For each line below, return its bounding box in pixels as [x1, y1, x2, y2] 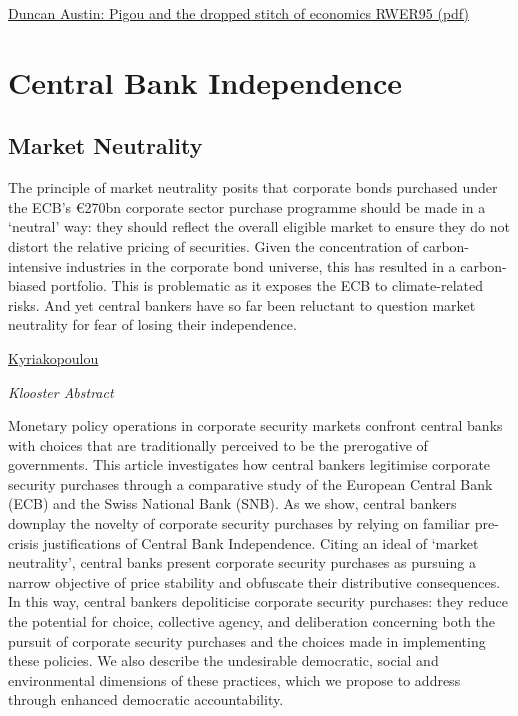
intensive [8, 255, 62, 276]
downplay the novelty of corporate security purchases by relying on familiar [8, 513, 471, 534]
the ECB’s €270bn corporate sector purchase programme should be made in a [8, 196, 486, 217]
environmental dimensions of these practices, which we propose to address [8, 669, 461, 690]
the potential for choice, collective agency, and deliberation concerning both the [8, 611, 496, 632]
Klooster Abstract [8, 381, 114, 402]
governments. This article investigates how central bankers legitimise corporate [8, 454, 491, 475]
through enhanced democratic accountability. [8, 689, 284, 710]
